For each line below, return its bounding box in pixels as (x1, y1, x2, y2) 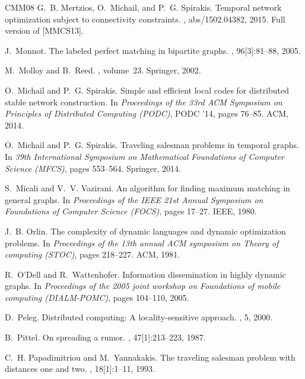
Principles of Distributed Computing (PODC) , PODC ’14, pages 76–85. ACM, (5, 107, 289, 120)
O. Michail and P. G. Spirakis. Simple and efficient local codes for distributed (5, 83, 290, 96)
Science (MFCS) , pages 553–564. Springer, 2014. (5, 162, 181, 174)
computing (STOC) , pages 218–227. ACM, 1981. (5, 248, 180, 261)
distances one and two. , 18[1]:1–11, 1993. (5, 362, 155, 375)
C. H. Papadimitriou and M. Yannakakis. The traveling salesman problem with (5, 351, 296, 363)
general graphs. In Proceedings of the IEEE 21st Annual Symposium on (5, 193, 263, 205)
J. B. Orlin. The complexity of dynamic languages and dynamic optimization (5, 224, 286, 237)
